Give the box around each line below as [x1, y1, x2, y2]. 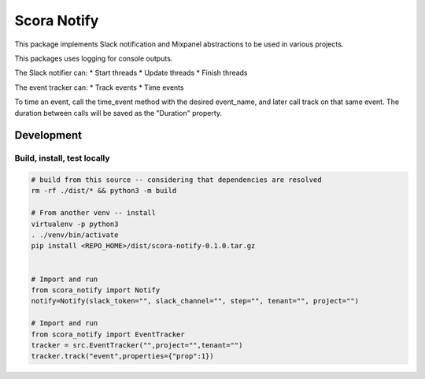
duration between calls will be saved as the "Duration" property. [14, 108, 223, 117]
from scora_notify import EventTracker [31, 329, 185, 339]
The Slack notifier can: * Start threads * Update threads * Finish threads [14, 68, 248, 78]
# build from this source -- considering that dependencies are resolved [31, 176, 322, 184]
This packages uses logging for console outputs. [14, 54, 173, 63]
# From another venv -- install [31, 209, 157, 217]
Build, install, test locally [14, 153, 110, 164]
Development [14, 128, 83, 142]
